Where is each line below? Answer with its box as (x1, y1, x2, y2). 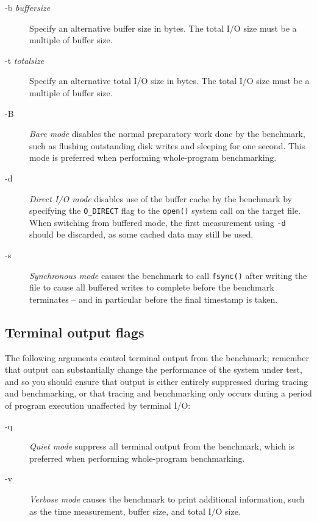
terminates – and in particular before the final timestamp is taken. (29, 292, 278, 305)
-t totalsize (5, 54, 45, 66)
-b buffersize (5, 1, 51, 13)
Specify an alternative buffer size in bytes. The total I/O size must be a (29, 21, 297, 34)
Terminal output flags (5, 322, 144, 341)
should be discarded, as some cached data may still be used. (29, 228, 254, 241)
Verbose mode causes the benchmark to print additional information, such (29, 493, 305, 506)
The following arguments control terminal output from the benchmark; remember (5, 351, 309, 364)
